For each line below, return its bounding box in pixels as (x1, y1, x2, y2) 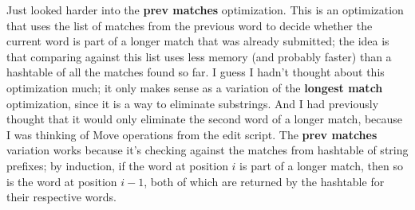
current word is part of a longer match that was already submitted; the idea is (6, 33, 389, 49)
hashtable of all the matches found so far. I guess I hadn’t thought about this (6, 64, 385, 80)
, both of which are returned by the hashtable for (144, 173, 385, 189)
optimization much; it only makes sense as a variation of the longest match (6, 79, 383, 95)
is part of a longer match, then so (239, 157, 403, 173)
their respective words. (6, 189, 117, 205)
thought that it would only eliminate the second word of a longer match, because (6, 111, 403, 127)
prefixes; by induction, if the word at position (6, 157, 228, 173)
